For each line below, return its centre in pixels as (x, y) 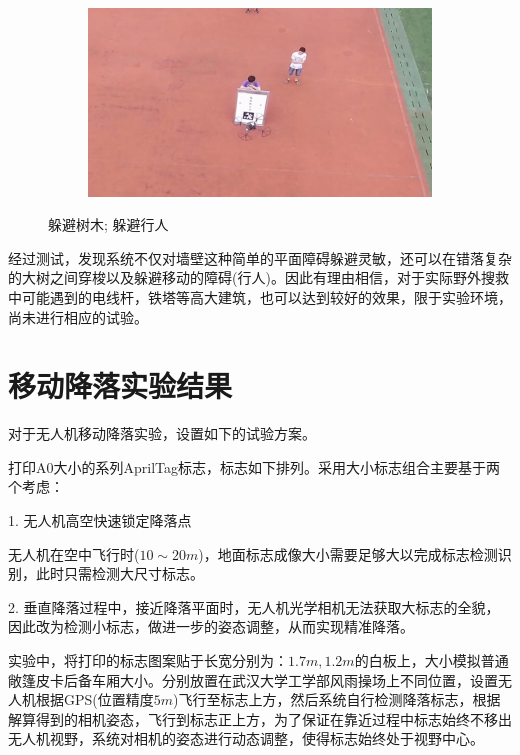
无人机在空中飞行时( (74, 553)
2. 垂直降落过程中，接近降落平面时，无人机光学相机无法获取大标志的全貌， (254, 606)
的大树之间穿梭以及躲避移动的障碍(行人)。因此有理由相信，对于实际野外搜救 (258, 277)
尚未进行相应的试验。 (78, 316)
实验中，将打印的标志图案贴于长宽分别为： (148, 660)
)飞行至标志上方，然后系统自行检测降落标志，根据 (337, 699)
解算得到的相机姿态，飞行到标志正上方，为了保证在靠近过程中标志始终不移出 (260, 718)
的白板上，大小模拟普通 (431, 660)
